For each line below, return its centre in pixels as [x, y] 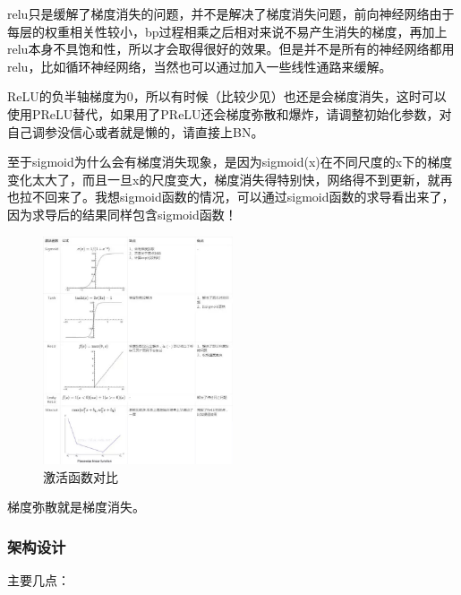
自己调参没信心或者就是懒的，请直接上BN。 [136, 131]
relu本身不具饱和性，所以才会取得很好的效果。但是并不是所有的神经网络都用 [231, 49]
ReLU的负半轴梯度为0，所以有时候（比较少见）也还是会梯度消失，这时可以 [227, 96]
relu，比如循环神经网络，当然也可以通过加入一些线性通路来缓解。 [200, 66]
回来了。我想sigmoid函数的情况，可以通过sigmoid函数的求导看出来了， [249, 197]
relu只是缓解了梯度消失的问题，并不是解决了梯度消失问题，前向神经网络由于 [231, 13]
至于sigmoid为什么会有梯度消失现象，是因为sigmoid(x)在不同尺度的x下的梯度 [230, 162]
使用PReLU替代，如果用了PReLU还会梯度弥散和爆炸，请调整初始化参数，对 [230, 113]
